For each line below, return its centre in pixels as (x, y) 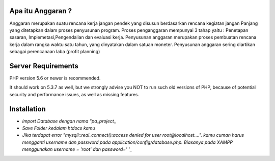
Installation (28, 109)
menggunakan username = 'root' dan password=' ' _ (77, 149)
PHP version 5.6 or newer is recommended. (55, 78)
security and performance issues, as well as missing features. (74, 94)
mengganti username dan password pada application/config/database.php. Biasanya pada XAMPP (128, 142)
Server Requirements (44, 66)
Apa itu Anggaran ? (41, 11)
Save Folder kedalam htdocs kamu (59, 128)
